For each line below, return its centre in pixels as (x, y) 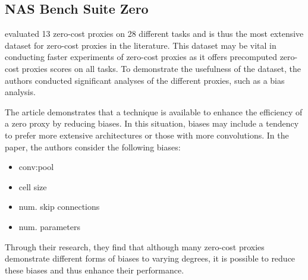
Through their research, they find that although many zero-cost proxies (135, 246)
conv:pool (36, 167)
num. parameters (50, 226)
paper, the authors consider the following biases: (93, 147)
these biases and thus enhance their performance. (95, 270)
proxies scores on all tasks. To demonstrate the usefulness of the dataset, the (161, 68)
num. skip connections (59, 207)
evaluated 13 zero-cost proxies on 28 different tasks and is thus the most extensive (154, 34)
